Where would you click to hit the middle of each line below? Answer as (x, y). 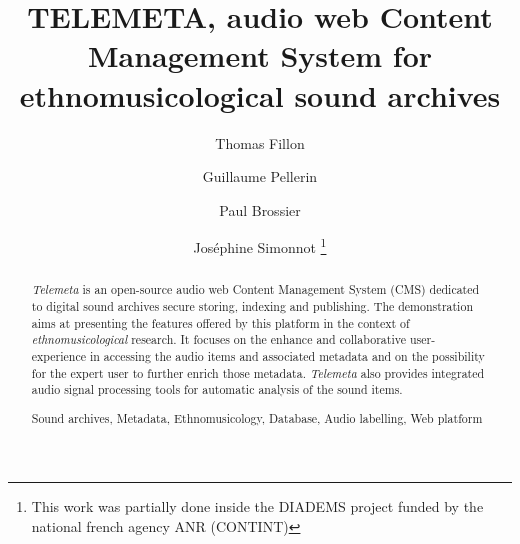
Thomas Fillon (260, 142)
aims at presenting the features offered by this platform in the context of (220, 322)
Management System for (260, 55)
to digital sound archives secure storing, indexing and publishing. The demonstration (252, 305)
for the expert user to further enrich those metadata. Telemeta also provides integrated (258, 372)
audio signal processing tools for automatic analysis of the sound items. (217, 389)
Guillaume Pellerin (260, 176)
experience (58, 355)
